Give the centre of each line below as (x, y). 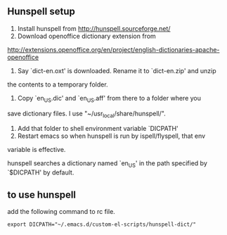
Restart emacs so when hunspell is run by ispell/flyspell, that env (111, 136)
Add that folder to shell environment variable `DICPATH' (98, 129)
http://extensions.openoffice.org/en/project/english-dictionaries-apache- (113, 49)
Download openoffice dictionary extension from (86, 36)
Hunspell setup (41, 12)
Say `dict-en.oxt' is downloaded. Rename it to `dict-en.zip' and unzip (117, 70)
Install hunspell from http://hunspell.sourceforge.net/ (94, 28)
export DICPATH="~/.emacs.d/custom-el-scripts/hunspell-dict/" (102, 224)
